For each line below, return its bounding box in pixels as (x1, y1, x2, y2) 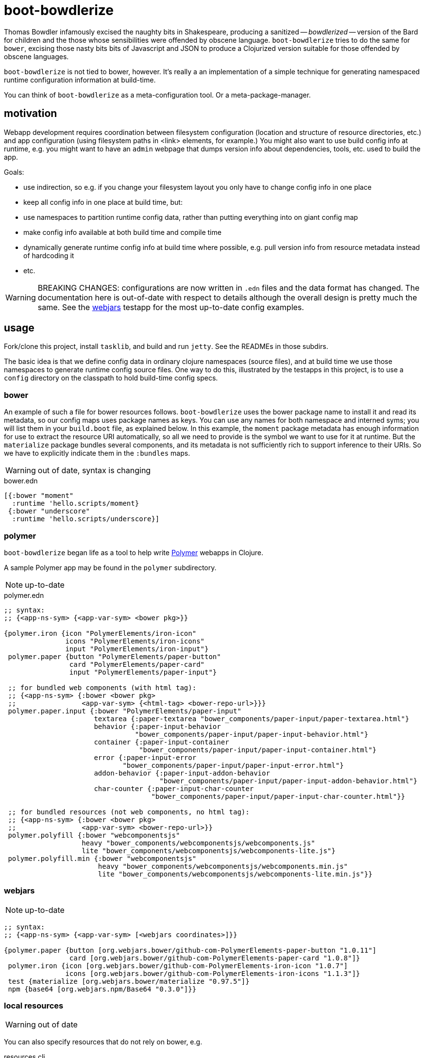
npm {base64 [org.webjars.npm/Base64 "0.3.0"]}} (8, 985, 197, 993)
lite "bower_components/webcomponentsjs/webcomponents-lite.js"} (82, 846, 336, 855)
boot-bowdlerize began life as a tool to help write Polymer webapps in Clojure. (4, 548, 264, 557)
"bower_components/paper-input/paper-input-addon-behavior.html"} (159, 777, 418, 785)
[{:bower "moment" (4, 492, 74, 500)
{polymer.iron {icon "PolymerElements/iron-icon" (4, 629, 197, 637)
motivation (4, 107, 57, 120)
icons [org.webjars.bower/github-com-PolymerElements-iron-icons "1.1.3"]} (65, 969, 360, 977)
